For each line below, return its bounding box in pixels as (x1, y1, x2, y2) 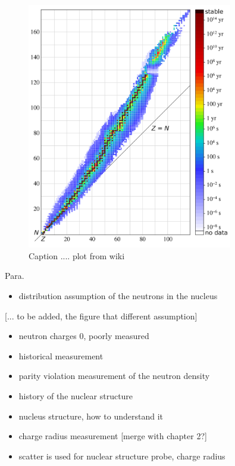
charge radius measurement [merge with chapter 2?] (18, 430, 207, 442)
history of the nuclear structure (18, 389, 133, 402)
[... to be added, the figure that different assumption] (5, 309, 198, 322)
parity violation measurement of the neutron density (18, 369, 210, 382)
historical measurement (18, 349, 104, 362)
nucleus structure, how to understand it (18, 409, 164, 422)
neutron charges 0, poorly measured (18, 330, 149, 342)
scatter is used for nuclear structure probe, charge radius (18, 449, 225, 462)
